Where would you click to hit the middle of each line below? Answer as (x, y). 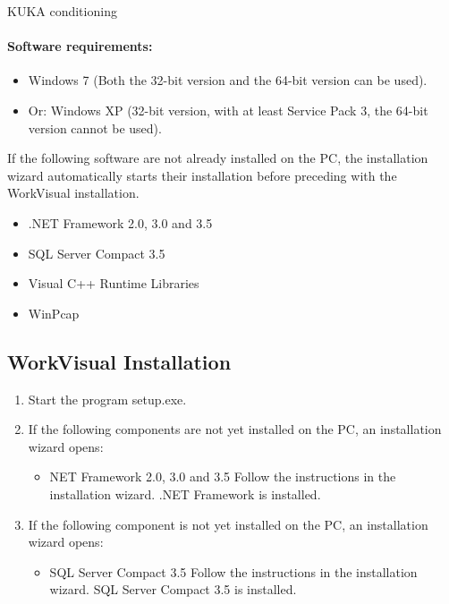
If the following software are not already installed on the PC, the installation (218, 158)
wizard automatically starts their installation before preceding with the (202, 175)
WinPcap (54, 313)
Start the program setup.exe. (107, 399)
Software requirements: (80, 46)
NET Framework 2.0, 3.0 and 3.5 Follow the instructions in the (223, 476)
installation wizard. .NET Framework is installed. (185, 493)
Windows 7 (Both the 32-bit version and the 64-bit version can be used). (228, 80)
